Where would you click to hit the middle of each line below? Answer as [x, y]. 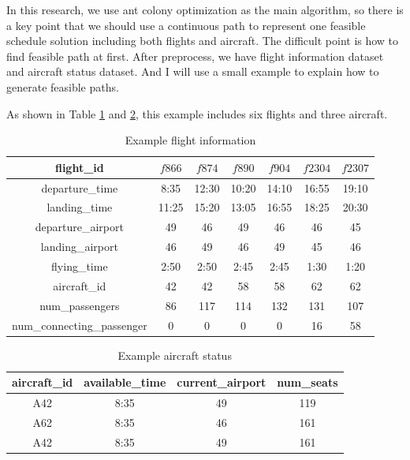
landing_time [80, 207]
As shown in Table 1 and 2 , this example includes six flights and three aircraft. [197, 113]
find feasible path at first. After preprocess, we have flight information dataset [195, 56]
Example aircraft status [175, 355]
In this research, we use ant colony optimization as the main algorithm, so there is [205, 9]
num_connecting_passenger [80, 325]
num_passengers [80, 305]
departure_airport [79, 227]
